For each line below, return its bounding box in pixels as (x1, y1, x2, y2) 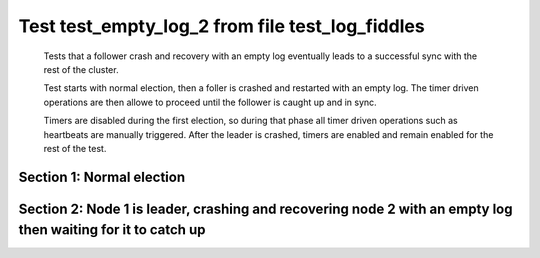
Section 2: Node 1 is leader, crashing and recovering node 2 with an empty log (18, 200, 513, 217)
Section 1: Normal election (18, 168, 185, 185)
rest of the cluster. (43, 63, 119, 75)
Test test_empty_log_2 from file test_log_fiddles (18, 15, 425, 37)
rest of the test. (43, 142, 107, 154)
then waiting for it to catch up (18, 221, 206, 239)
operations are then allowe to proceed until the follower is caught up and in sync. (43, 96, 377, 108)
